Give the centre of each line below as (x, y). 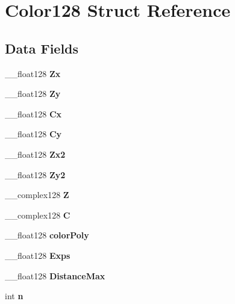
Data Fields (42, 48)
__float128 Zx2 (35, 154)
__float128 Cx (33, 113)
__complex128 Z (37, 195)
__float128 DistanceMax (55, 275)
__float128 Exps (38, 255)
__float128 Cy (33, 134)
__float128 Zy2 (35, 174)
